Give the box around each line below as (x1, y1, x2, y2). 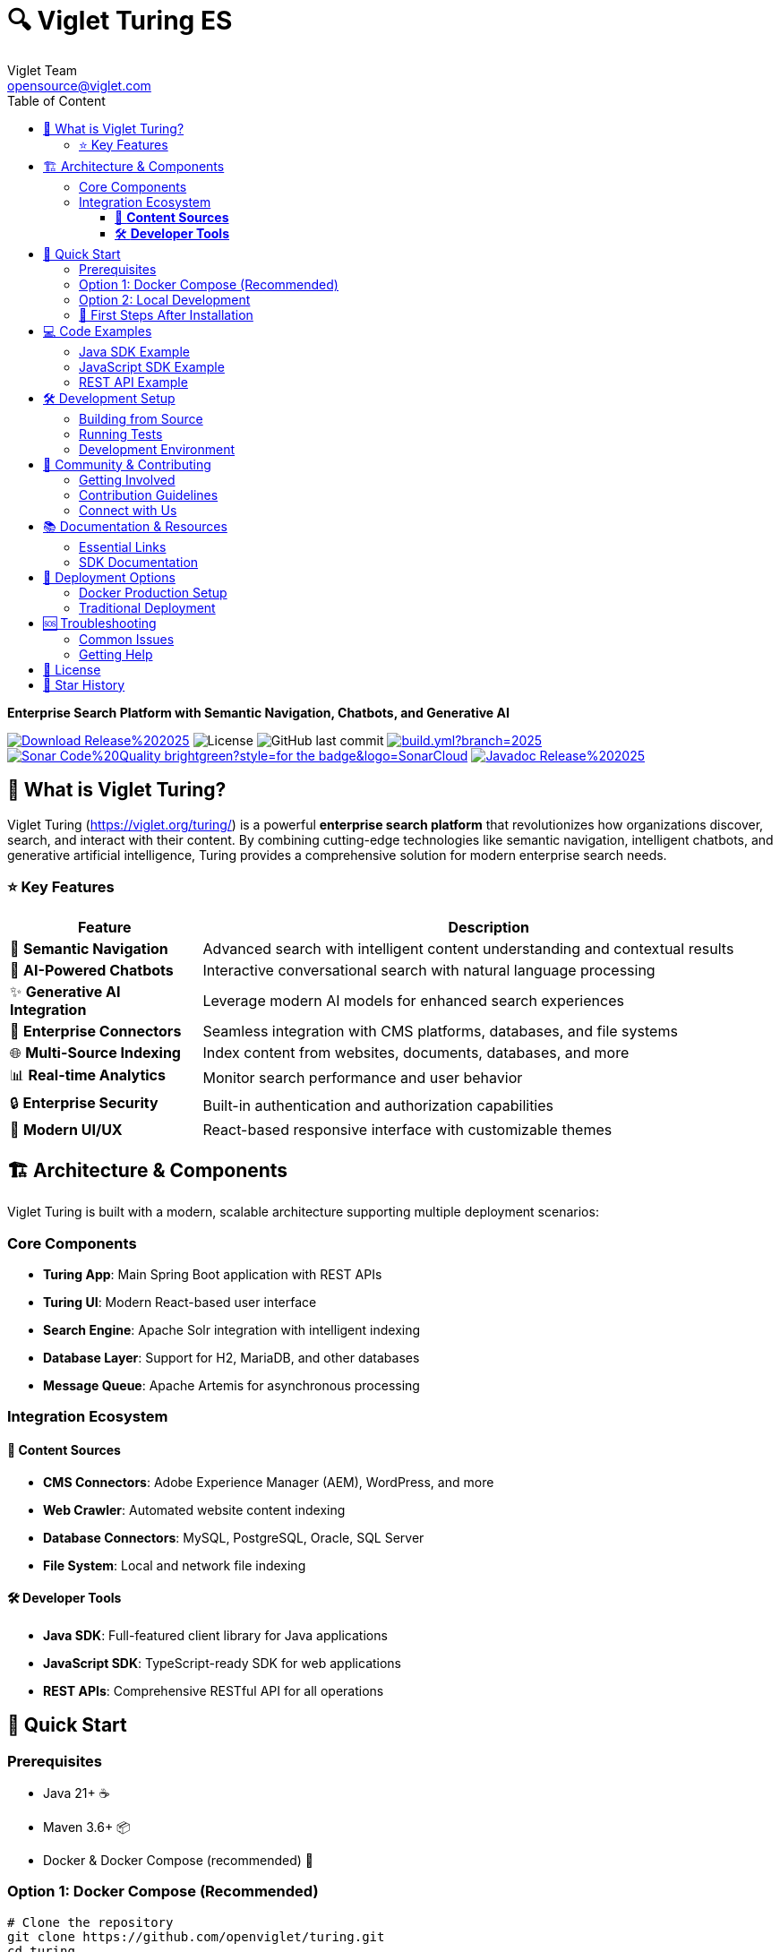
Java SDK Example (79, 343, 190, 359)
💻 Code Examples (43, 322, 152, 339)
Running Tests (79, 426, 163, 442)
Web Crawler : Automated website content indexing (43, 1501, 346, 1518)
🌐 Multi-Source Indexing (10, 1044, 181, 1062)
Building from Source (79, 410, 203, 426)
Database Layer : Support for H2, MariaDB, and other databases (43, 1349, 420, 1365)
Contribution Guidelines (79, 486, 219, 503)
